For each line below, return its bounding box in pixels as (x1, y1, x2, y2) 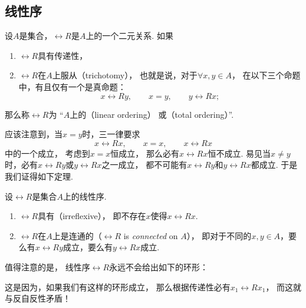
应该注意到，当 (5, 128, 62, 140)
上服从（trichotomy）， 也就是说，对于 (52, 69, 198, 81)
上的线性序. (62, 190, 107, 202)
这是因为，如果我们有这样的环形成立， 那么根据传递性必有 (5, 280, 231, 293)
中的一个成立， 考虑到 (5, 147, 90, 159)
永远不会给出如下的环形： (109, 260, 209, 273)
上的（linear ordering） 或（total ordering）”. (70, 108, 234, 120)
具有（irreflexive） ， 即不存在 (38, 210, 146, 222)
